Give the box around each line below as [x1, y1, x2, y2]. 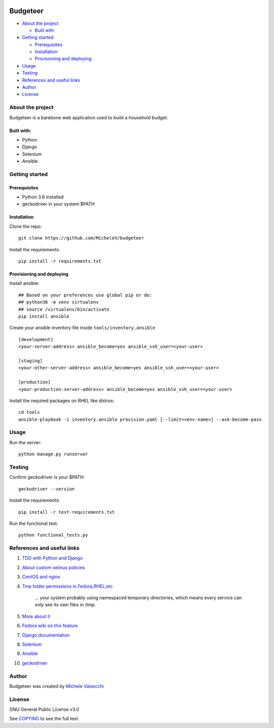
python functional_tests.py [18, 532, 88, 538]
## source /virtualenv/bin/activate [18, 306, 110, 312]
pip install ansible [18, 313, 70, 319]
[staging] [18, 358, 43, 363]
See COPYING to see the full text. [9, 716, 80, 722]
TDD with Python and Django [22, 555, 83, 561]
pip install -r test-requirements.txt [18, 509, 115, 515]
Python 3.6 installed [22, 194, 64, 200]
